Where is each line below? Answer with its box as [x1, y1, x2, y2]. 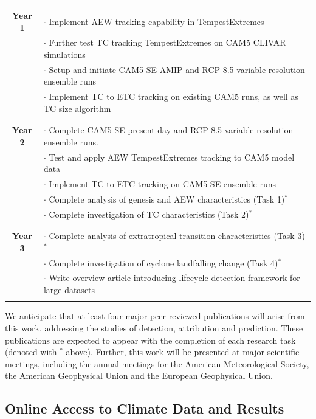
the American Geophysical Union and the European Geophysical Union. [5, 369, 273, 382]
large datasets [43, 283, 95, 296]
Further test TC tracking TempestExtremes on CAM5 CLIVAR [49, 36, 286, 49]
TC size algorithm [43, 102, 111, 114]
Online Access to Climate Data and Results [5, 399, 284, 418]
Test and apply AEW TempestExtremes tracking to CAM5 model [49, 150, 295, 163]
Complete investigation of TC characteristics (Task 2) [49, 207, 249, 220]
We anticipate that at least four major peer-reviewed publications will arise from [5, 310, 305, 322]
